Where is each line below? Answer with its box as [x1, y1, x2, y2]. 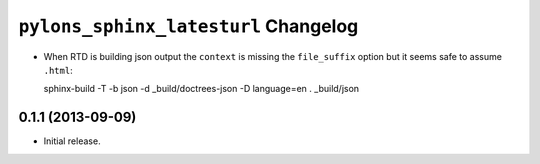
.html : [43, 64, 74, 76]
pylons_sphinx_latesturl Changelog [18, 15, 359, 37]
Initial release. [43, 135, 101, 147]
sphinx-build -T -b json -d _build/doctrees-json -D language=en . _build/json [43, 83, 360, 95]
